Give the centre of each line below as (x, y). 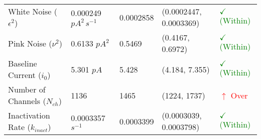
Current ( (25, 75)
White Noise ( (33, 11)
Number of (27, 89)
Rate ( (19, 127)
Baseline (23, 63)
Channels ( (27, 101)
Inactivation (29, 115)
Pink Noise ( (30, 43)
